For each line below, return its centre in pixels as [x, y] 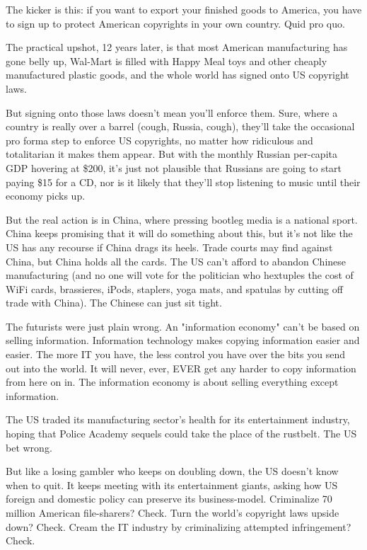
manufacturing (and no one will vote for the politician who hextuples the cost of [180, 275]
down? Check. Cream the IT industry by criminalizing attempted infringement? [179, 526]
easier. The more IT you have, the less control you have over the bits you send [175, 354]
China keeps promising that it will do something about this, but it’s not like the [179, 233]
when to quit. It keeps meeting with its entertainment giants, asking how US [172, 485]
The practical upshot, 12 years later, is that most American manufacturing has [177, 47]
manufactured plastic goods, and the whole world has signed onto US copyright [177, 75]
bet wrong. [29, 447]
